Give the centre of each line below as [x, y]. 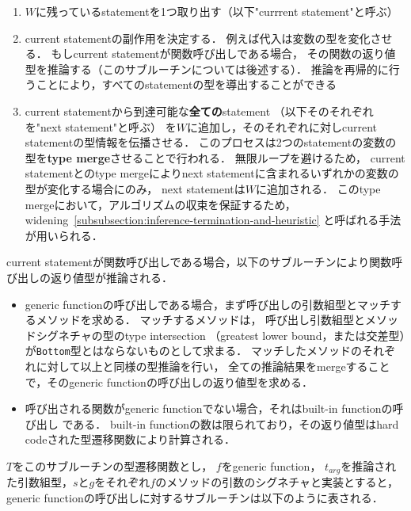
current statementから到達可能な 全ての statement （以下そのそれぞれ [199, 111]
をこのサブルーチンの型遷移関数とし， [113, 465]
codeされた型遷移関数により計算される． [130, 439]
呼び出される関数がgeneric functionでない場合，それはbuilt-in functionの [209, 408]
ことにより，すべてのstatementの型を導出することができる [186, 84]
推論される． [139, 277]
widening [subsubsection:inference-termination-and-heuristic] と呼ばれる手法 [213, 220]
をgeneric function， [271, 465]
